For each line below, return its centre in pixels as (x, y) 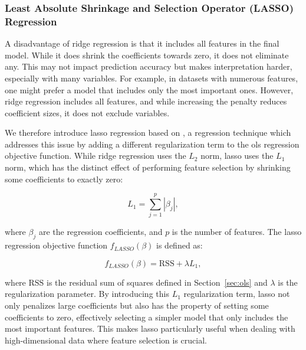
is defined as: (180, 245)
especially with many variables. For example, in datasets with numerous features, (152, 78)
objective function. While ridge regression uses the (96, 156)
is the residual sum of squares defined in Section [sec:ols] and (157, 282)
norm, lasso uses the (237, 156)
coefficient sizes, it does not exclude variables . (87, 112)
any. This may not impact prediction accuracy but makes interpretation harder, (149, 66)
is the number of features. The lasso (237, 232)
